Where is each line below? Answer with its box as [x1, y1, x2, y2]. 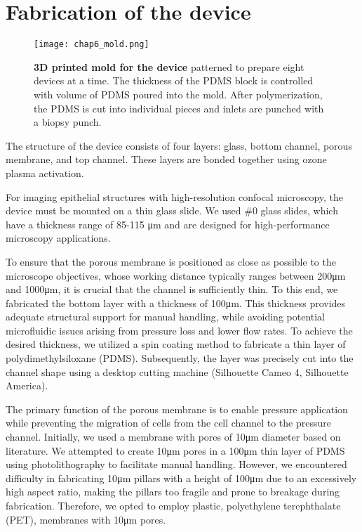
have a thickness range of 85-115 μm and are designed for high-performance [6, 216, 330, 231]
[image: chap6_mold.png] [34, 39, 149, 50]
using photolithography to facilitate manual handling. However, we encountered [6, 457, 347, 472]
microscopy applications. [6, 231, 111, 245]
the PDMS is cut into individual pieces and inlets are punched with [34, 100, 324, 115]
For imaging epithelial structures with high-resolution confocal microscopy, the [6, 189, 344, 204]
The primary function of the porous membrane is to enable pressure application [6, 401, 348, 416]
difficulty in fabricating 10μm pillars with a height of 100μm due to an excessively [6, 470, 357, 485]
